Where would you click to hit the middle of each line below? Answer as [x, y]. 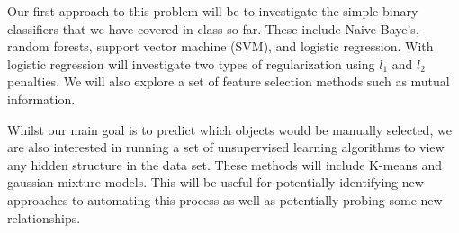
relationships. [44, 217]
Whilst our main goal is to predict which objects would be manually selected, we [229, 129]
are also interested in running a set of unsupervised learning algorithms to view [226, 147]
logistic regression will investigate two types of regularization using [191, 63]
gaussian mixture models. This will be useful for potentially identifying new [216, 182]
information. [41, 99]
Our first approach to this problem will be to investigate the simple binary [213, 11]
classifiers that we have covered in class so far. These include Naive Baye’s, [213, 28]
